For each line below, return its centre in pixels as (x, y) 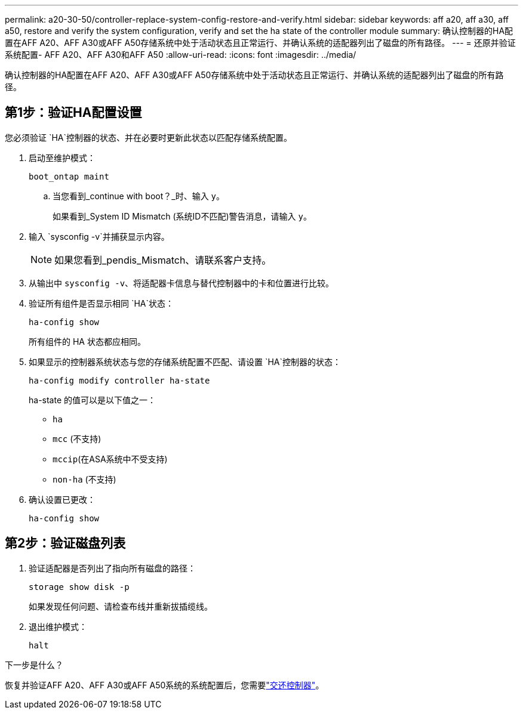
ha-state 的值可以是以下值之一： (93, 400)
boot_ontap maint (69, 176)
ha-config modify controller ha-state (119, 380)
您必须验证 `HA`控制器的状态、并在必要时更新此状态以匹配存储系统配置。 (149, 137)
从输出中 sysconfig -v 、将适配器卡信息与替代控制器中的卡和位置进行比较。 (181, 283)
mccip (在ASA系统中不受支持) (110, 459)
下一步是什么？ (34, 664)
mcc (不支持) (77, 438)
